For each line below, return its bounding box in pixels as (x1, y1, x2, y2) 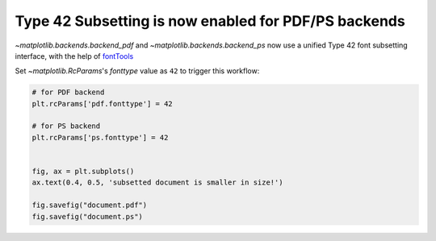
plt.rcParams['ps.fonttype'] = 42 (31, 133, 169, 142)
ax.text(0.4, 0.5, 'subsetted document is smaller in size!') (31, 178, 283, 187)
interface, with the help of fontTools (15, 51, 134, 60)
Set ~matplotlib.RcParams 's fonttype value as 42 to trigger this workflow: (15, 66, 260, 76)
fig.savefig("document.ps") (31, 212, 143, 221)
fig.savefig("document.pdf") (31, 201, 148, 210)
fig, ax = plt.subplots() (31, 167, 135, 177)
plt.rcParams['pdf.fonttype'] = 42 (31, 99, 173, 108)
